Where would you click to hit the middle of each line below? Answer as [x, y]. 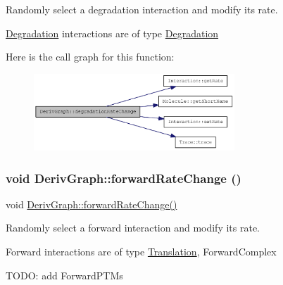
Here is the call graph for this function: [90, 57]
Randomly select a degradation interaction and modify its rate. [142, 9]
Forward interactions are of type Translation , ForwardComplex [141, 252]
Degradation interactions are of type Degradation [112, 33]
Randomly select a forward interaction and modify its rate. [133, 228]
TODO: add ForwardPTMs [64, 275]
